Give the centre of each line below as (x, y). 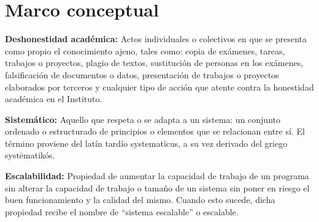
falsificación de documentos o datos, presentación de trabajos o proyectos (142, 74)
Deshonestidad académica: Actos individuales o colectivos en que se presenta (156, 39)
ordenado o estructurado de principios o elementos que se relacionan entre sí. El (155, 131)
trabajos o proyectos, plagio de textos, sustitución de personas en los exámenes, (154, 63)
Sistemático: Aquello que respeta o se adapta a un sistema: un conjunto (143, 119)
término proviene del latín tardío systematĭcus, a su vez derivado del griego (146, 143)
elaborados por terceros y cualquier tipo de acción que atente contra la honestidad (159, 87)
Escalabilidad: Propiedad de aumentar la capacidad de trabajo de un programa (157, 176)
